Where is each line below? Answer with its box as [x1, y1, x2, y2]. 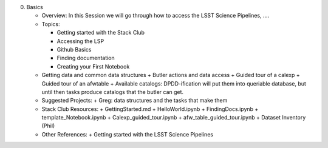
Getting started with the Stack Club [56, 29, 145, 36]
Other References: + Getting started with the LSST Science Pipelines [41, 130, 214, 138]
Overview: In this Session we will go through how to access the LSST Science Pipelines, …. [41, 12, 270, 19]
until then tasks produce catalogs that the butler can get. [41, 88, 184, 95]
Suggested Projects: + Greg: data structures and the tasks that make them [41, 97, 228, 104]
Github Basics [56, 45, 92, 53]
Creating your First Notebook [56, 62, 130, 70]
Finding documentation [56, 55, 115, 62]
